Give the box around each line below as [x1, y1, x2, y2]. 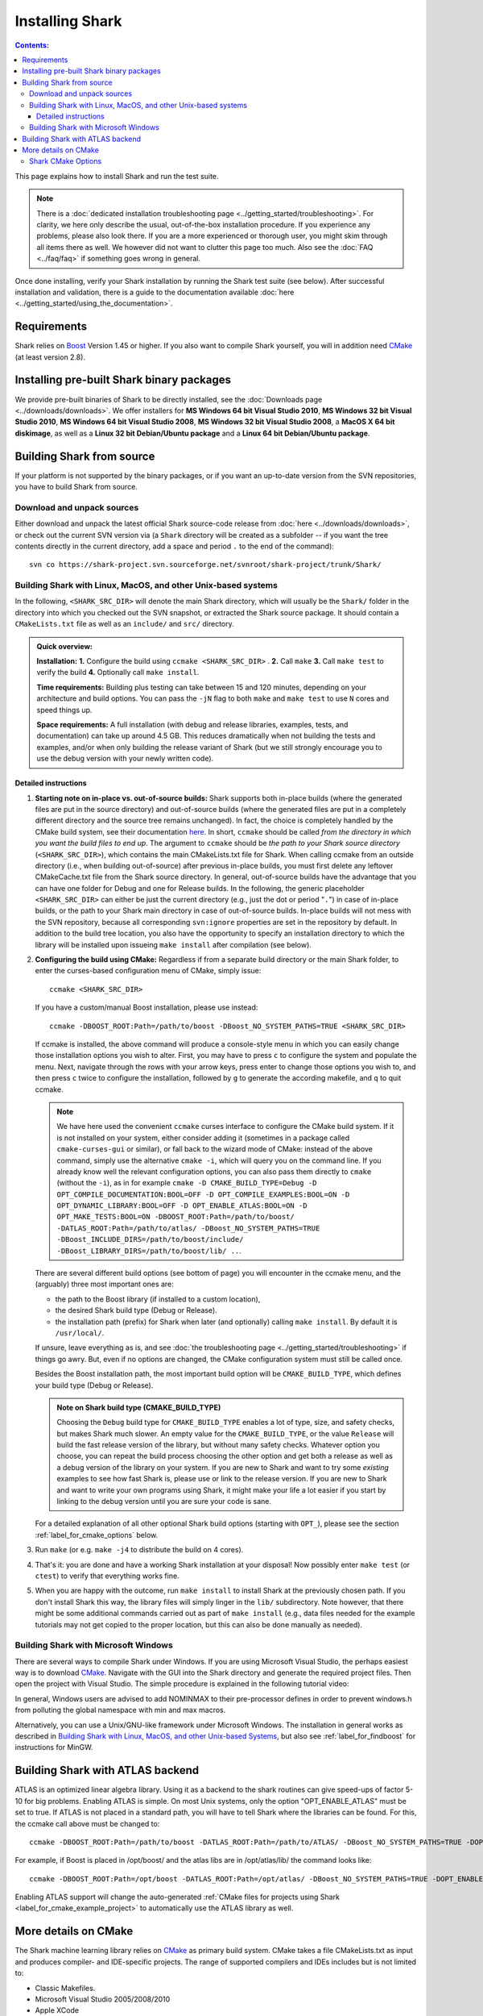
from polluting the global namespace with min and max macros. [14, 1706, 226, 1715]
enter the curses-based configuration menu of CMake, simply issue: [35, 966, 262, 976]
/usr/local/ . [55, 1327, 105, 1338]
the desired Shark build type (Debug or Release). [55, 1306, 217, 1315]
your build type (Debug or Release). [35, 1380, 154, 1390]
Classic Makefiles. [35, 1983, 96, 1993]
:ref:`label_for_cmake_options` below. [35, 1530, 159, 1539]
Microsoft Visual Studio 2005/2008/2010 [35, 1994, 171, 2004]
